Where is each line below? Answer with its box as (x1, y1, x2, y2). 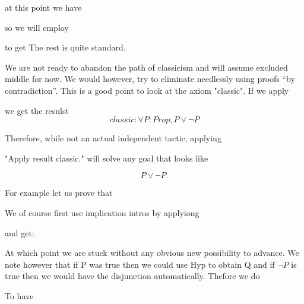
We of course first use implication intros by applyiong (5, 206, 199, 218)
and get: (5, 226, 34, 239)
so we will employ (5, 21, 69, 33)
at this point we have (5, 1, 82, 13)
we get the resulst (5, 104, 69, 116)
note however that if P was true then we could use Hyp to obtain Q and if (5, 258, 275, 270)
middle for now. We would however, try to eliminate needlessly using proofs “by (5, 72, 295, 85)
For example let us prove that (5, 186, 113, 199)
